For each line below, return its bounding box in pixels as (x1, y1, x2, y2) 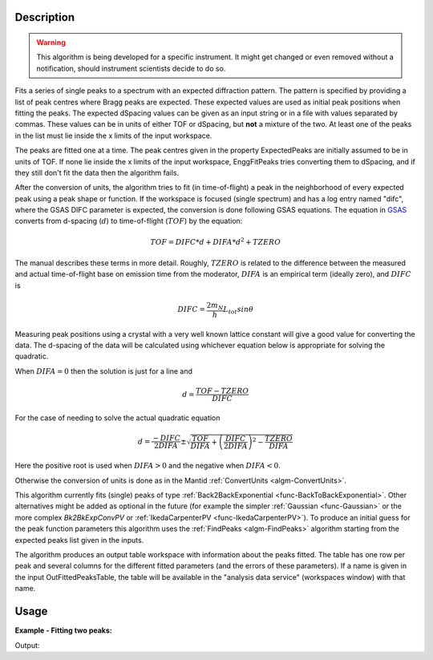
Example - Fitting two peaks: (14, 626, 112, 635)
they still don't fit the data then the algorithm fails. (14, 168, 180, 177)
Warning (36, 38, 66, 47)
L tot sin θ (223, 305, 254, 316)
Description (14, 10, 75, 24)
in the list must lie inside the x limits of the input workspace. (14, 131, 212, 140)
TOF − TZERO (195, 386, 249, 395)
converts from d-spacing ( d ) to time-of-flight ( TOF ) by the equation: (14, 217, 243, 226)
